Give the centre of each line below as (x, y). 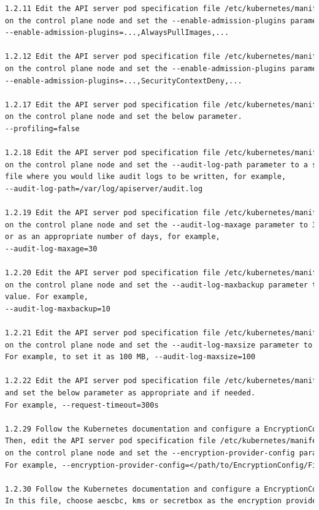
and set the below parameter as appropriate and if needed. (130, 393)
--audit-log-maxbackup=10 (58, 309)
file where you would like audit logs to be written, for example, (146, 177)
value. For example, (47, 297)
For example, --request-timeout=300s (82, 405)
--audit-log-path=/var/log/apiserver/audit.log (104, 188)
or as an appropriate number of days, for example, (113, 237)
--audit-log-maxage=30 (51, 249)
